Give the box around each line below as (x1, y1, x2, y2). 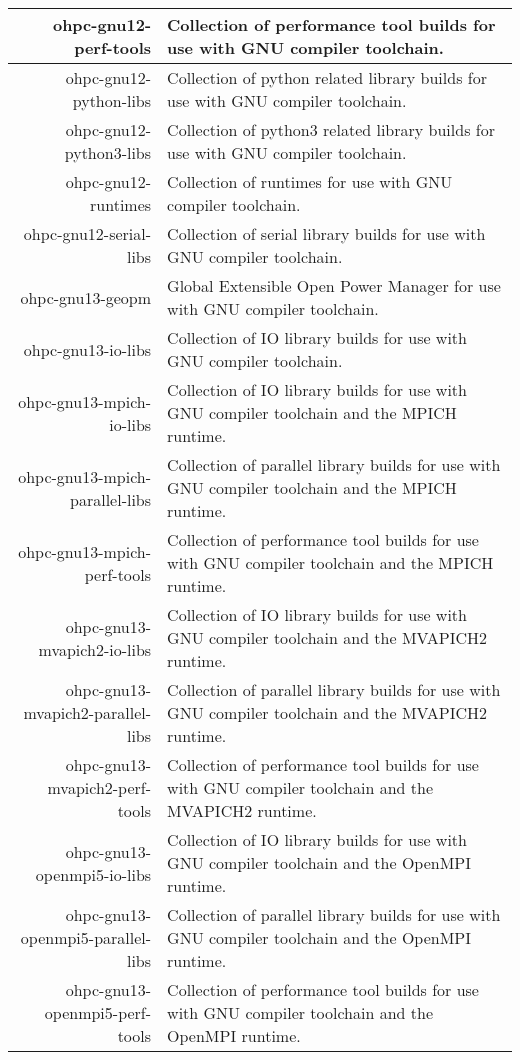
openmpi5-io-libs (35, 862, 152, 886)
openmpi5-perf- (44, 1001, 152, 1024)
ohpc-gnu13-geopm (20, 285, 152, 309)
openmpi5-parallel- (20, 926, 152, 949)
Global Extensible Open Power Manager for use (167, 274, 501, 297)
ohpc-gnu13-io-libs (23, 337, 152, 361)
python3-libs (64, 141, 152, 164)
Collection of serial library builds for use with (167, 222, 486, 245)
